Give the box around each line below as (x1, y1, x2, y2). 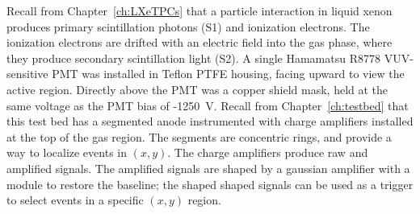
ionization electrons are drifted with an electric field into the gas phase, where (6, 34, 393, 51)
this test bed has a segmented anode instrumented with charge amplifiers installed (6, 113, 414, 130)
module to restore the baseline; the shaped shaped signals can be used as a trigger (6, 175, 414, 192)
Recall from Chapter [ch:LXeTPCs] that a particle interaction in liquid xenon (6, 2, 393, 19)
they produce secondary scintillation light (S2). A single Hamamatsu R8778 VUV (6, 49, 410, 66)
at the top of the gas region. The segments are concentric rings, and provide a (6, 128, 392, 145)
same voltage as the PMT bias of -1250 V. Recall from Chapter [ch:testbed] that (6, 97, 409, 113)
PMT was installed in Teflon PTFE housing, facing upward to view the (52, 65, 405, 82)
